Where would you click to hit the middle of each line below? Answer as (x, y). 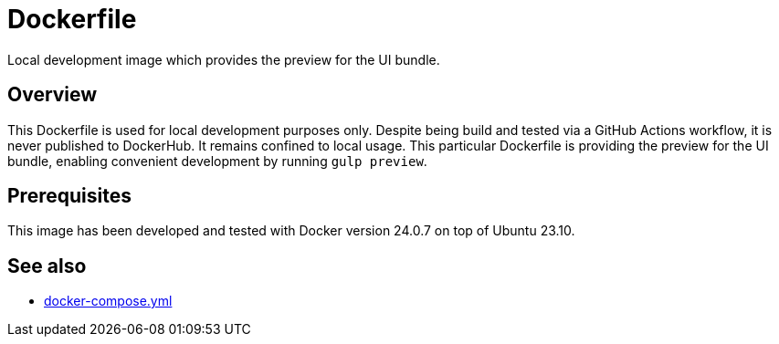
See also (47, 266)
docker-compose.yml (108, 301)
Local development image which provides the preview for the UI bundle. (224, 59)
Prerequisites (69, 196)
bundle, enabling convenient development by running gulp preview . (217, 161)
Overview (53, 95)
